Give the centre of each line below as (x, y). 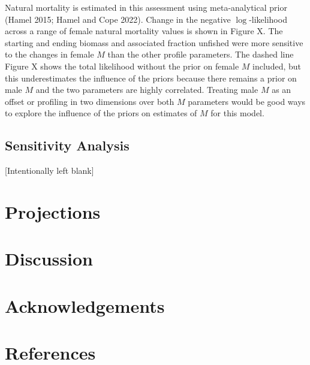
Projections (53, 211)
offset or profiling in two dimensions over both (90, 101)
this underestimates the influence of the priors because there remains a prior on (151, 78)
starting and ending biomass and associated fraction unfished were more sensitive (154, 42)
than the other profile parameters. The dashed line (201, 54)
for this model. (237, 113)
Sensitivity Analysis (67, 145)
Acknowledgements (85, 305)
